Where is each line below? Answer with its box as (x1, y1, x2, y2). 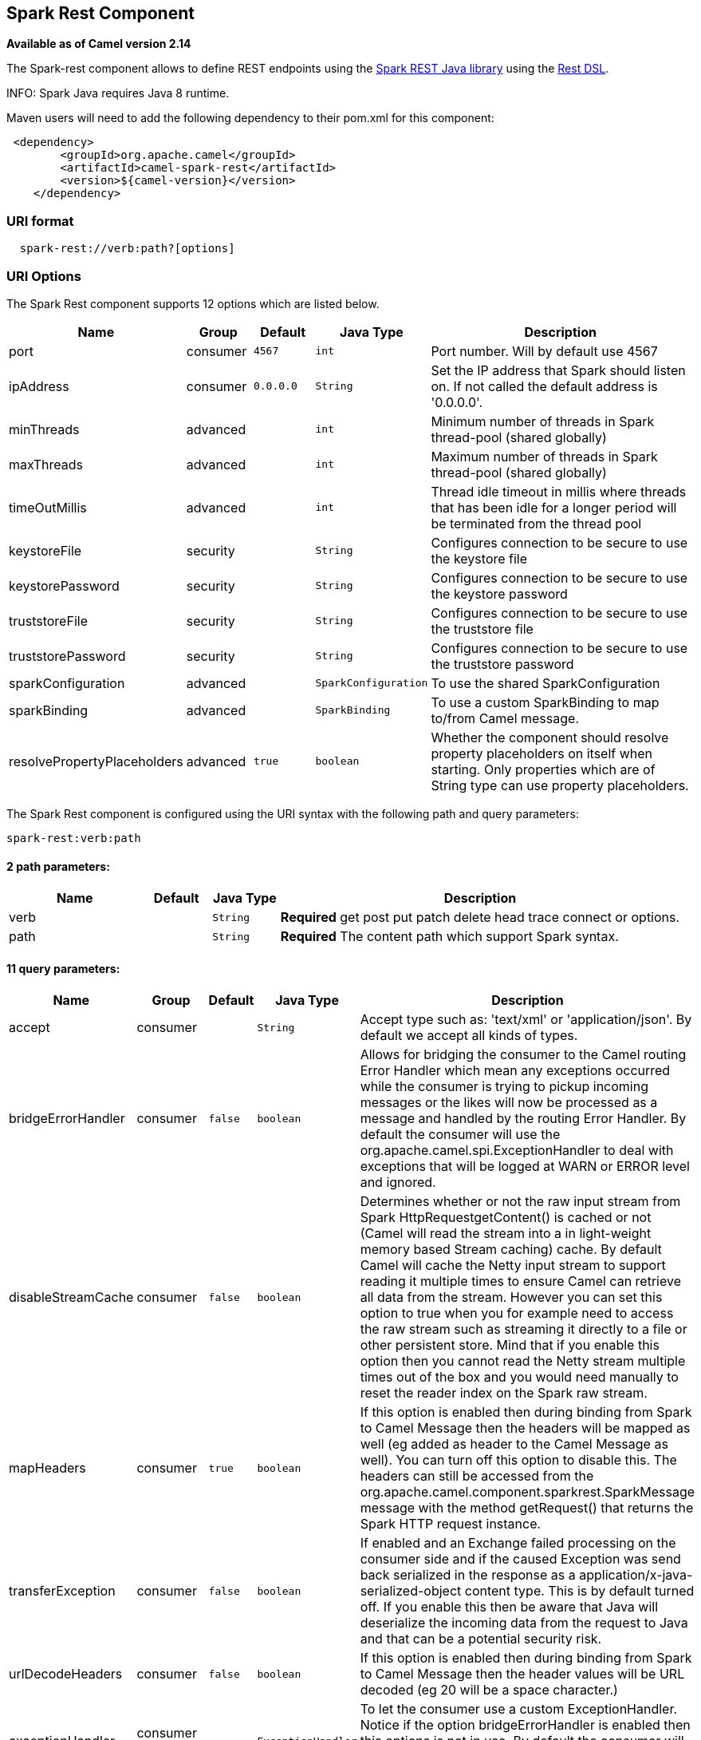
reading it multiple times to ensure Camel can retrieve (360, 1273, 681, 1290)
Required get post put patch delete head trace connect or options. (280, 909, 680, 926)
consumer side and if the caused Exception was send (360, 1551, 681, 1568)
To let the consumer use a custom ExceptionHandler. (360, 1701, 678, 1718)
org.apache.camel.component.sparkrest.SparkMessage (360, 1484, 695, 1501)
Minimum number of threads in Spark (431, 413, 655, 429)
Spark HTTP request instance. (360, 1516, 542, 1532)
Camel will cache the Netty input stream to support (360, 1257, 666, 1274)
